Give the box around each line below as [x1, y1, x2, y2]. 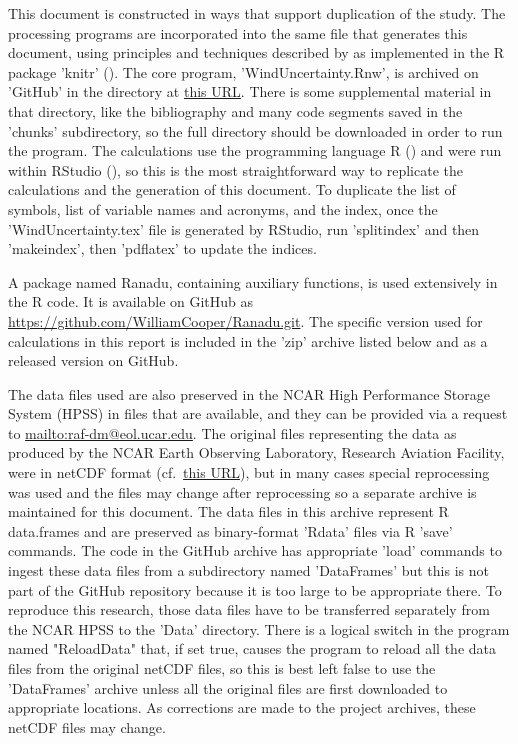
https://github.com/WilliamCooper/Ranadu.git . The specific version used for [8, 310, 483, 331]
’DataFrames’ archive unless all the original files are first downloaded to [8, 677, 448, 698]
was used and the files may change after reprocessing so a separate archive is [8, 481, 477, 502]
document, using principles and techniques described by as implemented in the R [8, 42, 505, 63]
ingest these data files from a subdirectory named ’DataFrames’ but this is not [8, 560, 489, 581]
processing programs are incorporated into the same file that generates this [8, 22, 468, 43]
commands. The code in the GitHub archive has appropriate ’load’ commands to [8, 540, 502, 561]
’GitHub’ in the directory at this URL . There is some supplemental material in [8, 81, 492, 102]
